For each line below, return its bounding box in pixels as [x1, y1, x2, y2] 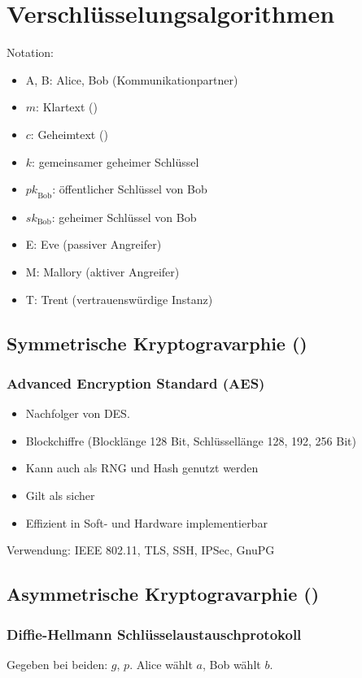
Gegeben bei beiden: [7, 655, 108, 672]
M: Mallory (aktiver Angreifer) [25, 263, 180, 280]
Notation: [7, 44, 54, 61]
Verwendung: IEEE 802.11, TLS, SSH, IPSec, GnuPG [7, 541, 275, 558]
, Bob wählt [202, 655, 261, 672]
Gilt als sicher [25, 487, 95, 504]
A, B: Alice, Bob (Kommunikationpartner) [25, 71, 238, 88]
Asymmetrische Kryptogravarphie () [7, 581, 320, 606]
